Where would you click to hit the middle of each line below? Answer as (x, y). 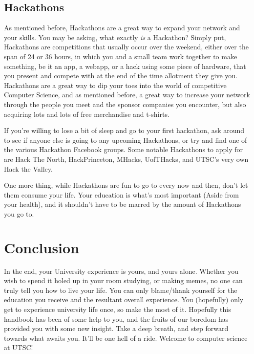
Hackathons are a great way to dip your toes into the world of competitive (115, 85)
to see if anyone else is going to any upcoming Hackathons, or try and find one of (126, 140)
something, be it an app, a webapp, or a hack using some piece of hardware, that (125, 66)
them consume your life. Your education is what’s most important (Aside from (121, 194)
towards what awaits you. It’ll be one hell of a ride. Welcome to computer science (126, 338)
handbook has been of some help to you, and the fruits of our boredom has (116, 319)
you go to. (19, 213)
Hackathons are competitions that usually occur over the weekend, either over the (126, 47)
